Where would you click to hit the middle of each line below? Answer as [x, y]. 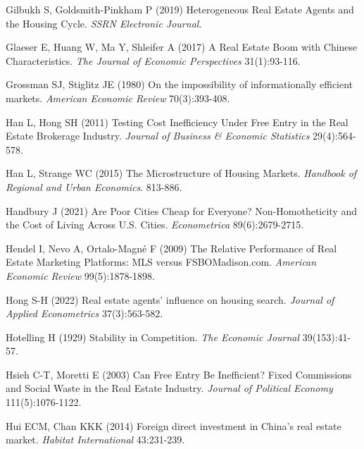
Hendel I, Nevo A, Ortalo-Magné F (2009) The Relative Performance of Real [171, 248]
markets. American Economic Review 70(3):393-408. [118, 98]
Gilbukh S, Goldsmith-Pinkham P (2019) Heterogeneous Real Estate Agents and [180, 9]
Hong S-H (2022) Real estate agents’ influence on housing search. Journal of [170, 299]
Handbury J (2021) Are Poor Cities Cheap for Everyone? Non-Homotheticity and [182, 210]
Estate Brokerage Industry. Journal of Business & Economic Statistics [158, 136]
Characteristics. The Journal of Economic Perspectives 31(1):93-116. [153, 60]
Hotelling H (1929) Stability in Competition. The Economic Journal [153, 337]
